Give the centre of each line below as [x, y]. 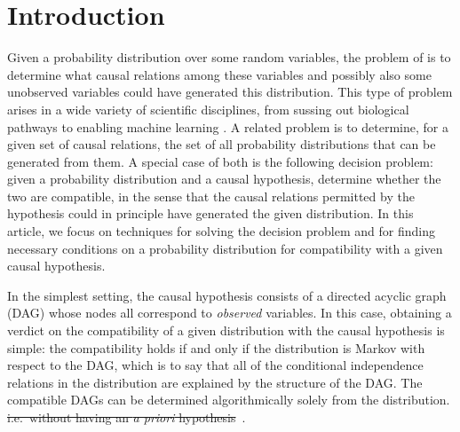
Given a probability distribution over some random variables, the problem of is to [229, 57]
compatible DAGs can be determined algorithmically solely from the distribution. [229, 400]
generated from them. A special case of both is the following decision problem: [220, 161]
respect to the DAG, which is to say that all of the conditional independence [215, 365]
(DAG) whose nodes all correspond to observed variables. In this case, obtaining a [230, 313]
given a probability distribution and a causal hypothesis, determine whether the [224, 179]
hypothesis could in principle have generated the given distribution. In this [210, 213]
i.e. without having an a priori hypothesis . [127, 417]
